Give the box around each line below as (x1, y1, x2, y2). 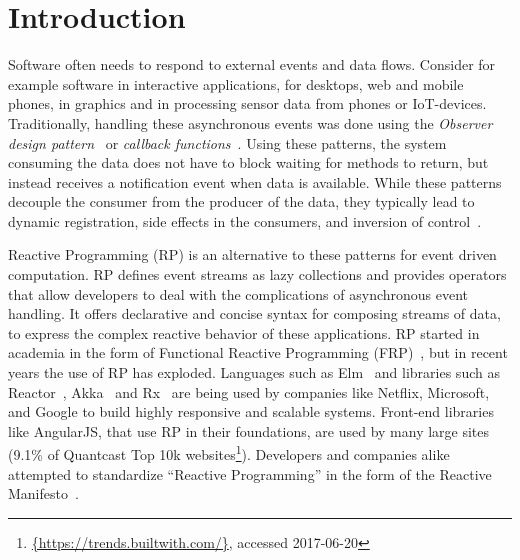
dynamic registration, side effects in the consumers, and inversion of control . (8, 210, 482, 231)
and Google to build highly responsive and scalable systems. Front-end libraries (8, 401, 494, 422)
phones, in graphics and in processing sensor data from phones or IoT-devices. (8, 93, 487, 114)
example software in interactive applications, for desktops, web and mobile (8, 73, 464, 94)
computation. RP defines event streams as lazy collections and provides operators (8, 264, 507, 285)
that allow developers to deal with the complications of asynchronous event (8, 283, 469, 304)
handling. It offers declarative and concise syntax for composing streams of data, (8, 303, 501, 324)
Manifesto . (8, 483, 79, 504)
